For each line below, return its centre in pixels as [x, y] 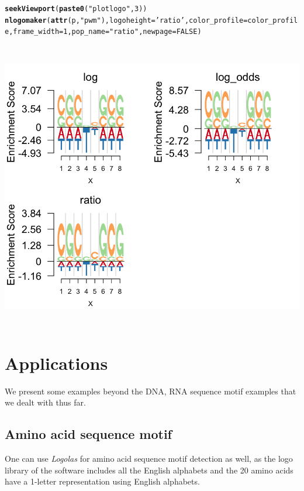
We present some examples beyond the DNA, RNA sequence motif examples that [151, 391]
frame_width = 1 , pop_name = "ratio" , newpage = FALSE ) [107, 32]
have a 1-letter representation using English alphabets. [102, 481]
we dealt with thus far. [45, 402]
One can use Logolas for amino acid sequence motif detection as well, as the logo [149, 459]
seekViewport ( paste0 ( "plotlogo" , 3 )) [76, 9]
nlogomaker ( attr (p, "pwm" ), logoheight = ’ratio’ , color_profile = [126, 20]
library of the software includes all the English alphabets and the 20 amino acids [149, 470]
